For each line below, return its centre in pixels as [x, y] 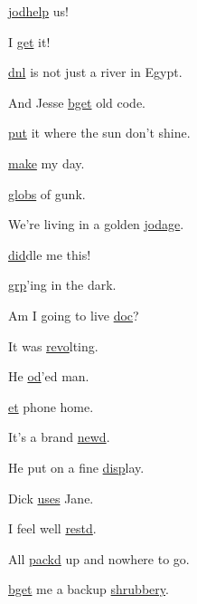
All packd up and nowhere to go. [99, 558]
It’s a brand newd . [59, 437]
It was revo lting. [53, 345]
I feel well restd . [52, 528]
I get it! [29, 41]
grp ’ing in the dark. [62, 285]
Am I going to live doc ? [74, 315]
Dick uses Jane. [51, 498]
